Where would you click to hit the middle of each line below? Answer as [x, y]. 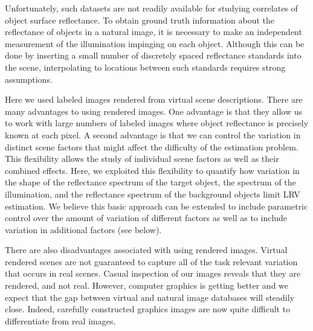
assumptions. [29, 79]
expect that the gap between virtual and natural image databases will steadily [150, 297]
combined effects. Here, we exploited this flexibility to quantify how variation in [152, 170]
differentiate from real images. [60, 320]
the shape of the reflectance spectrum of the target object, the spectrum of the [150, 182]
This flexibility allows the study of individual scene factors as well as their [142, 159]
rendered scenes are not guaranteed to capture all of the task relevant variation [151, 261]
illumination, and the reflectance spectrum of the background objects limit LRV [153, 194]
